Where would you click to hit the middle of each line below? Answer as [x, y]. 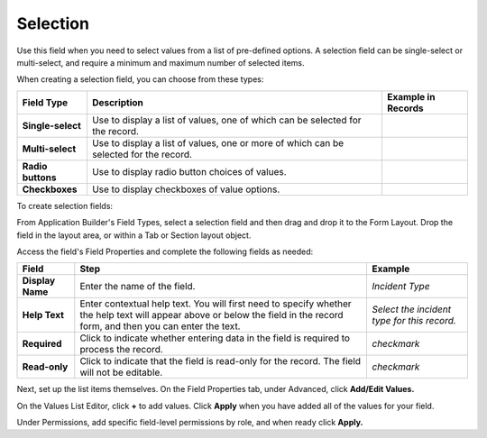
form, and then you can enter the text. [160, 326]
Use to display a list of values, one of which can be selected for [226, 120]
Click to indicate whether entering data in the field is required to [215, 338]
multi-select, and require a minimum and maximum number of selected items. [161, 62]
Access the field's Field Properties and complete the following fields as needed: [165, 251]
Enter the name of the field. [138, 287]
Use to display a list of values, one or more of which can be [218, 142]
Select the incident [411, 309]
